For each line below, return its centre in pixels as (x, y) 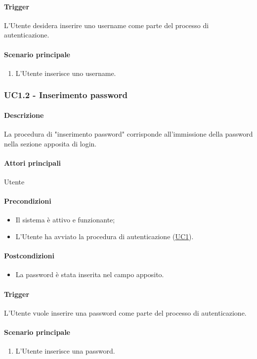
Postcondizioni (29, 256)
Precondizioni (28, 201)
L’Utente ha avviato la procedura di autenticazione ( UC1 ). (105, 236)
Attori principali (33, 162)
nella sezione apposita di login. (50, 143)
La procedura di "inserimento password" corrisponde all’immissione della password (128, 134)
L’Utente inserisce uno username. (66, 73)
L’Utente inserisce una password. (65, 351)
